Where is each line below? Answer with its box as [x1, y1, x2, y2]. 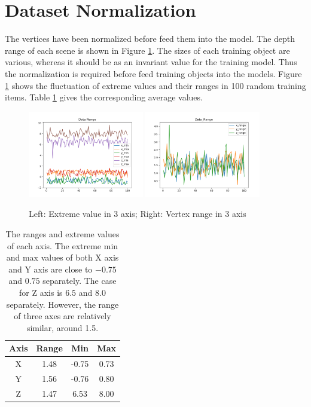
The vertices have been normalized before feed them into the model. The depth [5, 32, 295, 45]
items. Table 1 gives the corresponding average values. [5, 91, 203, 103]
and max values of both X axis [6, 251, 119, 264]
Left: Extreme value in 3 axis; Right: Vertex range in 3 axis [29, 207, 246, 220]
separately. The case [42, 274, 117, 287]
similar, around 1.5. [26, 321, 99, 333]
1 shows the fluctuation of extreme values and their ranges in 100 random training [5, 79, 306, 91]
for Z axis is [19, 286, 63, 298]
